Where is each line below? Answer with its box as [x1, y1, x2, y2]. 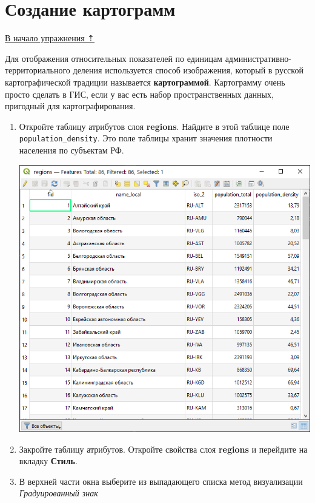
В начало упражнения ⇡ [5, 32, 95, 44]
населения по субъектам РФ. [19, 143, 124, 156]
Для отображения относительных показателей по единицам [5, 52, 222, 64]
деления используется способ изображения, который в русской [73, 64, 303, 76]
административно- [225, 52, 292, 64]
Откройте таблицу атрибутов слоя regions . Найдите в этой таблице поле [19, 120, 290, 132]
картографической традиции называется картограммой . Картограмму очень [5, 75, 285, 88]
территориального [5, 64, 70, 76]
